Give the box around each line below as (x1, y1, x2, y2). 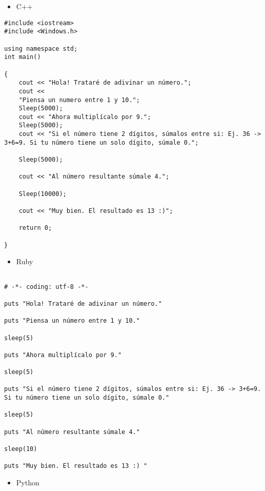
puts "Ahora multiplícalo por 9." (4, 351, 122, 359)
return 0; (18, 224, 52, 232)
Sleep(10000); (18, 190, 67, 198)
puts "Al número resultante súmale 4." (4, 428, 140, 436)
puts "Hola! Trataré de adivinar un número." (4, 300, 162, 307)
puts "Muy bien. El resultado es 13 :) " (4, 462, 148, 470)
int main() (4, 53, 41, 61)
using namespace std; (4, 45, 78, 52)
